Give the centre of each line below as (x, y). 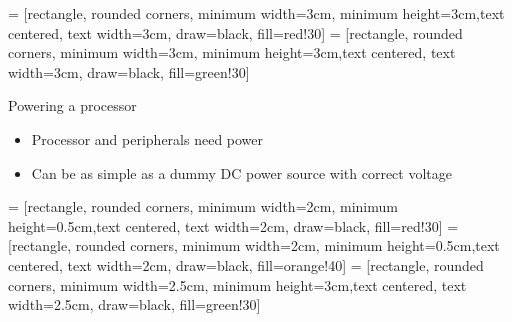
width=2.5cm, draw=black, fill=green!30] (134, 304)
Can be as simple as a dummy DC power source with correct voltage (241, 172)
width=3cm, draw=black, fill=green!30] (129, 71)
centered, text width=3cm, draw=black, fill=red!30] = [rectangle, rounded (235, 32)
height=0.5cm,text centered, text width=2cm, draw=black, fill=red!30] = (233, 225)
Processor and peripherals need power (147, 138)
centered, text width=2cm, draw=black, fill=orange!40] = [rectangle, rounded (246, 264)
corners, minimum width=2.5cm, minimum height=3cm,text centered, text (237, 284)
